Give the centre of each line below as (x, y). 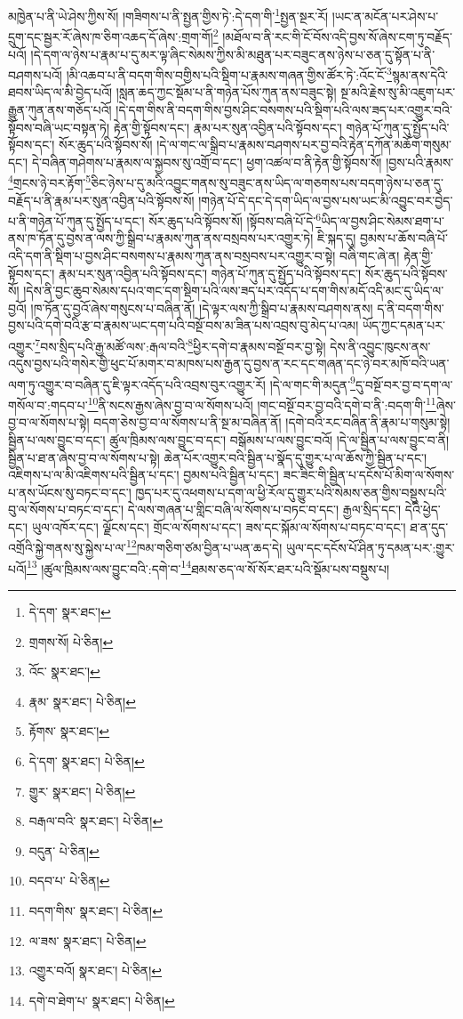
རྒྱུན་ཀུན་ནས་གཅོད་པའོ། (60, 109)
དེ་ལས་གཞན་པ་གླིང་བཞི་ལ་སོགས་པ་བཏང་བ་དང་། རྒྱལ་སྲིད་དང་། (264, 509)
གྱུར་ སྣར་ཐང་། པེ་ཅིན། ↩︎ (82, 791)
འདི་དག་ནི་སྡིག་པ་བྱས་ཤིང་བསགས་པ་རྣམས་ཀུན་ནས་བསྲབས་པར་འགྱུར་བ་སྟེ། (172, 255)
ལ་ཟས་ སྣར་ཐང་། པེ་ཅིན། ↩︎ (88, 940)
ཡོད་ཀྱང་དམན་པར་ (403, 325)
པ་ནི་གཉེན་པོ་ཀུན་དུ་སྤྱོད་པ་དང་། (76, 220)
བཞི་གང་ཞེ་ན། (370, 255)
